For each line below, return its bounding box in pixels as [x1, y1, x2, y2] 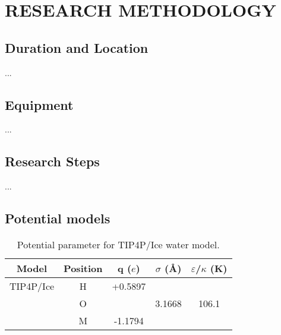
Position [64, 261, 103, 275]
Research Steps [5, 152, 100, 170]
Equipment [5, 95, 74, 113]
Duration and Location [5, 38, 149, 56]
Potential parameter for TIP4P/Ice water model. [17, 237, 220, 251]
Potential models [5, 209, 110, 227]
